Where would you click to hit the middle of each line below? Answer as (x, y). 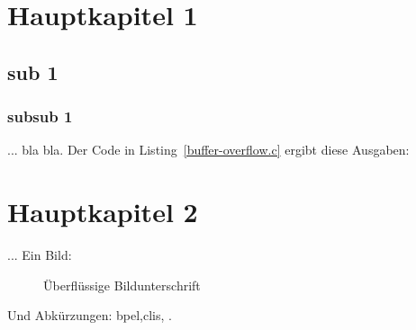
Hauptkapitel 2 (103, 212)
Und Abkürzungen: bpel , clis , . (90, 315)
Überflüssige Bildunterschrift (122, 285)
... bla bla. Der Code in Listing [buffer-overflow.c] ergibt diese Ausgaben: (208, 150)
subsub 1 (40, 116)
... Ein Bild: (40, 255)
